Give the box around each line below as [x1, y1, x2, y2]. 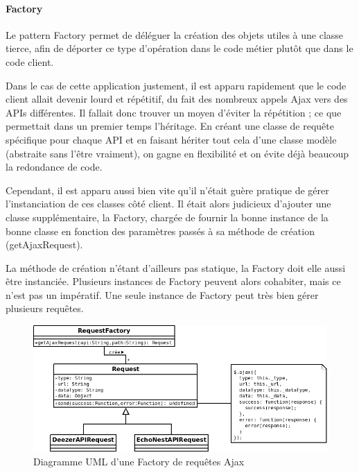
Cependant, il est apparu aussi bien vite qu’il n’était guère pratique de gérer [6, 182, 329, 197]
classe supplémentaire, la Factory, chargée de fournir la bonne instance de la [6, 209, 329, 224]
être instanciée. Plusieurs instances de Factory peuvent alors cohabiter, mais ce [6, 274, 341, 289]
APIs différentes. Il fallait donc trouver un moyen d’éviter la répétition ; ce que [6, 105, 342, 119]
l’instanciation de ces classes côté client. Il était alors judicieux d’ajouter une [6, 196, 331, 211]
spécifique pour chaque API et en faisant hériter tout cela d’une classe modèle [6, 132, 337, 146]
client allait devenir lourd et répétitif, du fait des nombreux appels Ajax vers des [6, 92, 348, 106]
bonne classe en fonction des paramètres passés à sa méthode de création [6, 223, 315, 238]
